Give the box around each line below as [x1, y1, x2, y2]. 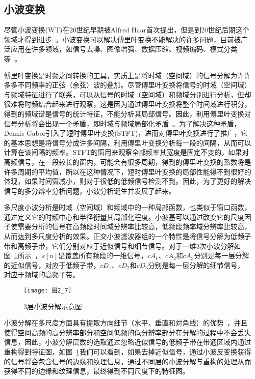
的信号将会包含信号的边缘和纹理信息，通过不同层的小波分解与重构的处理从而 [4, 356, 251, 366]
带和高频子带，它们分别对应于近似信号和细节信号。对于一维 [4, 240, 196, 251]
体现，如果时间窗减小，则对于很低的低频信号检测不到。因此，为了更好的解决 [4, 176, 251, 186]
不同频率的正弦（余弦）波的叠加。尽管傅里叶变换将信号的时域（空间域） [17, 80, 251, 90]
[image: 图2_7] [24, 287, 72, 294]
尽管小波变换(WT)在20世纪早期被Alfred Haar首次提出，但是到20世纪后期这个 [4, 25, 250, 35]
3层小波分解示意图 [24, 301, 82, 311]
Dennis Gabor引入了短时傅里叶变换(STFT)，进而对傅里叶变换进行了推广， [4, 128, 241, 138]
